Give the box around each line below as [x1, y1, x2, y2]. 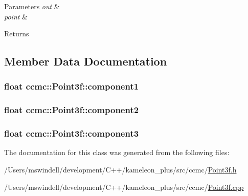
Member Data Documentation [4, 53, 167, 69]
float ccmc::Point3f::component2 [4, 103, 139, 116]
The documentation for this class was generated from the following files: [4, 147, 230, 158]
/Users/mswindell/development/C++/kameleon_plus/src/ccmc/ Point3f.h [4, 164, 237, 175]
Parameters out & [4, 1, 60, 11]
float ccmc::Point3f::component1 [4, 80, 139, 93]
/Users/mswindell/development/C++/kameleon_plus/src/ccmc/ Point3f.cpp [4, 181, 244, 192]
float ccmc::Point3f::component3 [4, 127, 139, 140]
